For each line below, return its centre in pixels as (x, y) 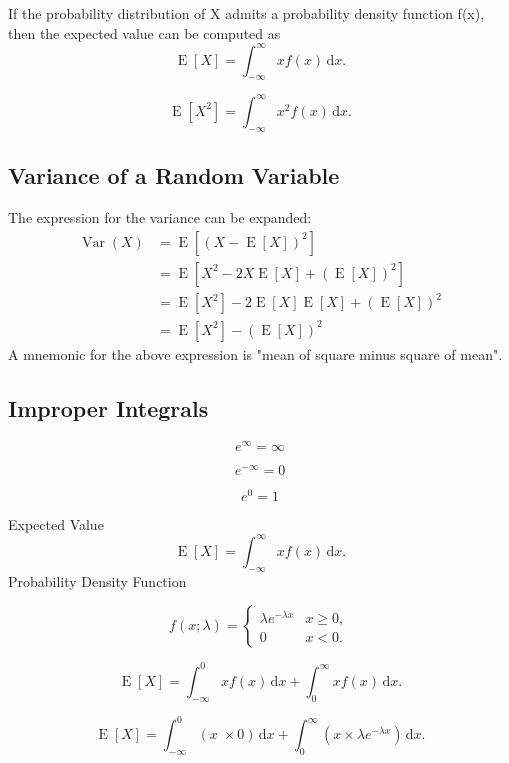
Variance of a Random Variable (174, 175)
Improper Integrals (108, 407)
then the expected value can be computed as (144, 32)
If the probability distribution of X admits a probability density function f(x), (246, 13)
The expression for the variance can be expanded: (160, 216)
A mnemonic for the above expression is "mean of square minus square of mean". (255, 353)
